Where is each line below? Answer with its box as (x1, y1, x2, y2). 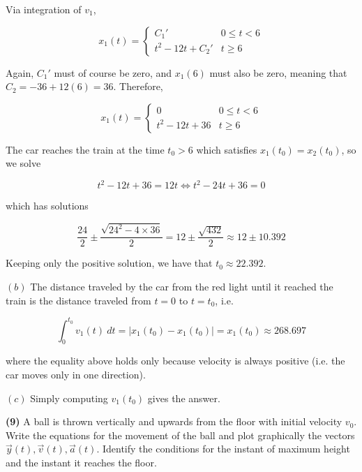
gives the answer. (147, 390, 220, 405)
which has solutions (6, 198, 89, 213)
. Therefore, (113, 79, 163, 94)
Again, (6, 65, 34, 80)
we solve (6, 156, 41, 170)
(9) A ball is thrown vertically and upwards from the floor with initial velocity (6, 414, 342, 429)
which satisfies (196, 142, 257, 156)
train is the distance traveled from (6, 293, 151, 307)
